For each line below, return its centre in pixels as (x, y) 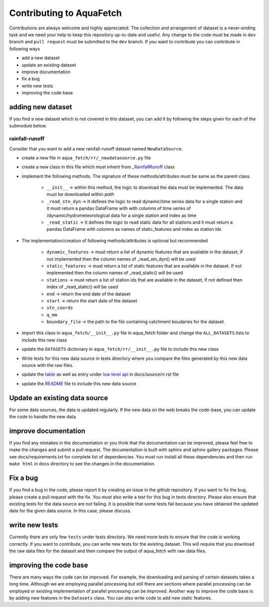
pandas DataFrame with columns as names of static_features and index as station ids (134, 229)
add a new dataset (41, 58)
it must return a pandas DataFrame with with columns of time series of (119, 208)
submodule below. (28, 126)
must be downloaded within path (80, 194)
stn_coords (60, 308)
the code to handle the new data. (43, 417)
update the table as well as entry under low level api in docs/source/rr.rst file (100, 374)
